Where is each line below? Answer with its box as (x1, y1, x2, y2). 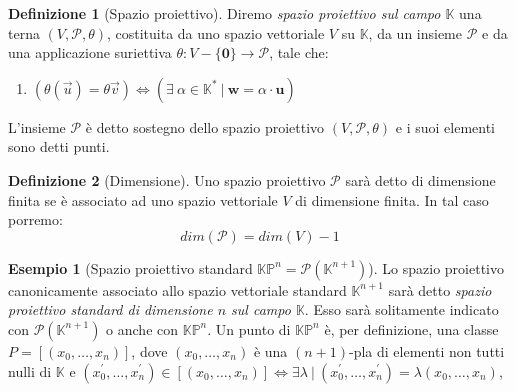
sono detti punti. (8, 136, 110, 157)
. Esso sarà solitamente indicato (304, 299, 499, 320)
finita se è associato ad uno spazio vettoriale (8, 189, 278, 210)
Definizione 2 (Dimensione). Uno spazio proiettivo (8, 169, 326, 190)
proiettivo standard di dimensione (8, 299, 213, 320)
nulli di (8, 360, 52, 381)
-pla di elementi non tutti (349, 340, 505, 361)
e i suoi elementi (395, 116, 496, 137)
